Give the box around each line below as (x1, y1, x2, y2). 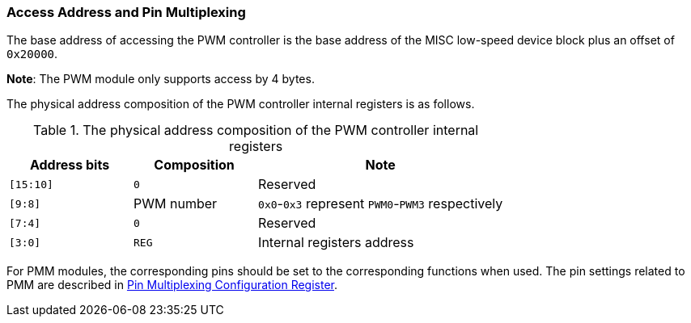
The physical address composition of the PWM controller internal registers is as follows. (6, 97, 475, 111)
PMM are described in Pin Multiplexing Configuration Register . (6, 278, 338, 292)
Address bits (29, 157, 110, 174)
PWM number (134, 195, 218, 212)
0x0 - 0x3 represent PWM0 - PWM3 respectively (258, 195, 503, 212)
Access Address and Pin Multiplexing (6, 4, 246, 20)
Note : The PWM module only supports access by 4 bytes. (6, 72, 315, 86)
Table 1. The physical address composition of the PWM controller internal (33, 122, 479, 139)
